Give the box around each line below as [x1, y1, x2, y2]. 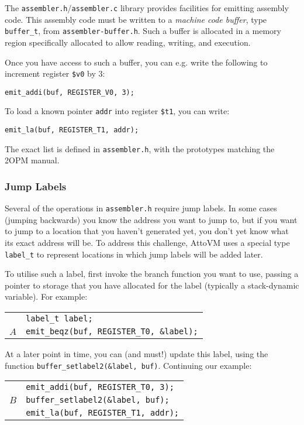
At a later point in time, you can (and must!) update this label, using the [5, 348, 268, 360]
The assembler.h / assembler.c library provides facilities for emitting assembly [5, 2, 289, 13]
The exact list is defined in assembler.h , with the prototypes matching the [5, 142, 275, 155]
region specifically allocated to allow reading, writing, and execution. [5, 36, 251, 48]
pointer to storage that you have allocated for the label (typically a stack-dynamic [5, 279, 299, 291]
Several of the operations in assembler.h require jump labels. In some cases [5, 202, 277, 214]
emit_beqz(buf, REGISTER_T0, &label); [26, 327, 198, 337]
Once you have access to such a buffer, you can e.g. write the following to [5, 56, 268, 68]
